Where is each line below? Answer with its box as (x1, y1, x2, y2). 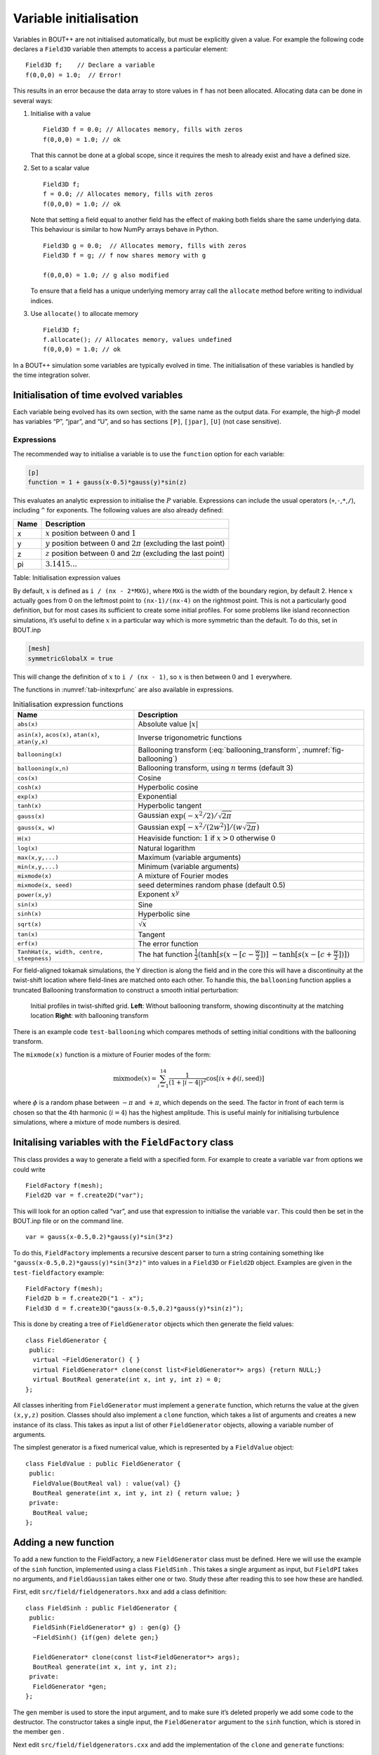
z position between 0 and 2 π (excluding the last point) (45, 548, 225, 558)
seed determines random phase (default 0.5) (138, 880, 286, 890)
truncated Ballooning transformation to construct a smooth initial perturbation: (13, 986, 239, 994)
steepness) (17, 955, 53, 962)
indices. (30, 296, 54, 305)
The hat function (138, 950, 193, 960)
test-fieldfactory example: (13, 1268, 105, 1277)
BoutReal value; (32, 1509, 89, 1516)
